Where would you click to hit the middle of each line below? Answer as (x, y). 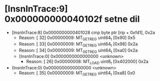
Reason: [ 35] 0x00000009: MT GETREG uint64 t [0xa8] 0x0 (77, 73)
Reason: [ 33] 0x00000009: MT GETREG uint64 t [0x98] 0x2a (78, 44)
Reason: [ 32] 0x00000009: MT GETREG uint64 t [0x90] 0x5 (77, 38)
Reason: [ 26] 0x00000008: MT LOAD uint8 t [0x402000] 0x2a (87, 62)
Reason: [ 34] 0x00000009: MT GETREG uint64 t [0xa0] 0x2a (78, 51)
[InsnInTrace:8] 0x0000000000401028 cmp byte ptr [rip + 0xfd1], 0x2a (83, 32)
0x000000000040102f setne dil (72, 19)
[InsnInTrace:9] (36, 9)
